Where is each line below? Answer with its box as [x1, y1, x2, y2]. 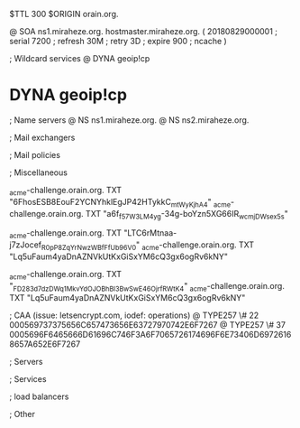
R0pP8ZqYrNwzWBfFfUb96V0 [41, 243, 137, 252]
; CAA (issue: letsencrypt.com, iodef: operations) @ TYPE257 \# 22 [9, 310, 259, 321]
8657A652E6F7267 [9, 339, 81, 349]
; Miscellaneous [9, 167, 68, 178]
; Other [9, 408, 36, 419]
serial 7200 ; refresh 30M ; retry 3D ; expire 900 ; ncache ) [9, 36, 227, 46]
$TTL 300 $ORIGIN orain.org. [9, 9, 119, 19]
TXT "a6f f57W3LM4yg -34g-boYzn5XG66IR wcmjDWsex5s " [85, 208, 288, 221]
